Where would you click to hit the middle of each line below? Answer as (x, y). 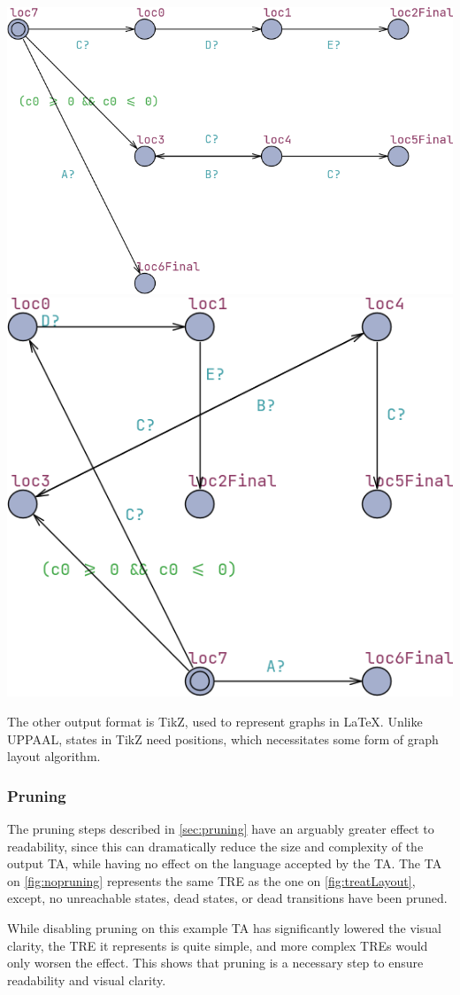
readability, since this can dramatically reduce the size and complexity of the (215, 846)
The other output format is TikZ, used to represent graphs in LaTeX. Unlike (215, 722)
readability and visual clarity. (87, 979)
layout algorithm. (54, 756)
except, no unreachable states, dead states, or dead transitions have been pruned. (227, 898)
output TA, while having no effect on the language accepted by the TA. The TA (225, 863)
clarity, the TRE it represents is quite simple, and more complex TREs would (218, 945)
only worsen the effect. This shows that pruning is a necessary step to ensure (215, 963)
